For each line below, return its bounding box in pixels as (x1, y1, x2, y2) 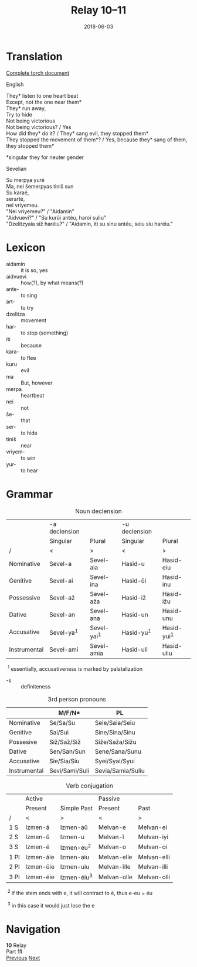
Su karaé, (6, 189, 29, 196)
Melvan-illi (138, 862, 168, 870)
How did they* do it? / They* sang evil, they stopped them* (6, 130, 149, 137)
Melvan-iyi (138, 833, 169, 841)
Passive (98, 794, 120, 803)
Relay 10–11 (70, 4, 127, 17)
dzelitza (6, 310, 25, 317)
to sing (21, 292, 38, 299)
